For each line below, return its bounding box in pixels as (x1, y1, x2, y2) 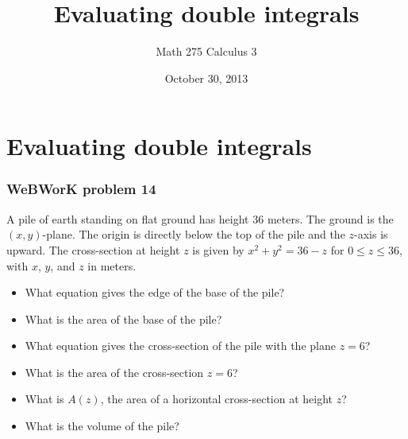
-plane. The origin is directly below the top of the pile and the (42, 226, 345, 243)
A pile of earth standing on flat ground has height (6, 210, 249, 227)
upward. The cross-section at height (6, 241, 180, 258)
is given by (192, 241, 244, 258)
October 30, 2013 (164, 69, 248, 86)
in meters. (87, 257, 137, 274)
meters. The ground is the (267, 210, 394, 227)
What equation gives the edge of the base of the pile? (25, 284, 285, 301)
